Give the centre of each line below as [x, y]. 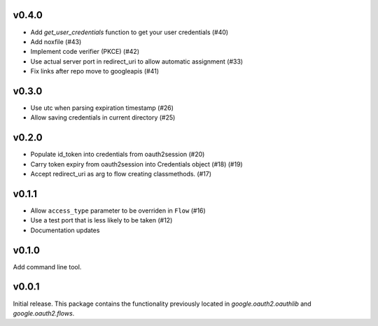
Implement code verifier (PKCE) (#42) [85, 52]
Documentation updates [65, 230]
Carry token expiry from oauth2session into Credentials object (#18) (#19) [136, 164]
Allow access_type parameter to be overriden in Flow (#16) [118, 211]
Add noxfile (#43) [56, 41]
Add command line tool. [47, 267]
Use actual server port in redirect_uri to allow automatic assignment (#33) [137, 61]
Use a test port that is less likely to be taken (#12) [101, 220]
